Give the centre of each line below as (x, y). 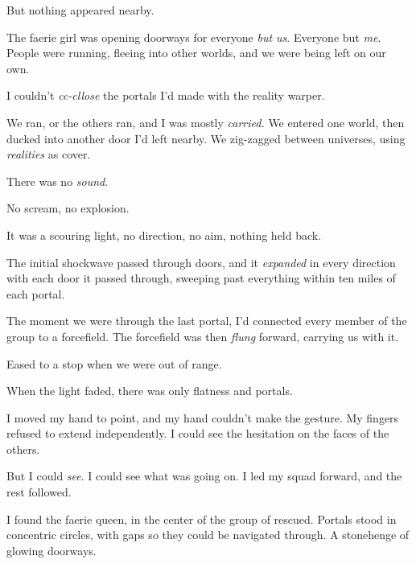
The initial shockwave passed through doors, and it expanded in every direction (201, 262)
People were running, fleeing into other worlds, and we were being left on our (196, 53)
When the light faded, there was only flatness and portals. (150, 391)
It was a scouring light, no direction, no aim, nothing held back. (164, 235)
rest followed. (39, 492)
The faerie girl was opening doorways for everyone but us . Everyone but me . (194, 37)
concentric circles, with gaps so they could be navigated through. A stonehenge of (208, 535)
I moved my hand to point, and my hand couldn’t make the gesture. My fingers (203, 417)
